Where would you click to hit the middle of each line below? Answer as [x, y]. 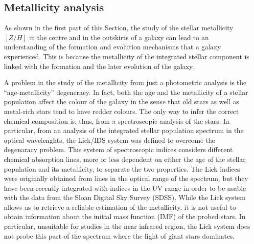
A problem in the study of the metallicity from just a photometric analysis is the [125, 82]
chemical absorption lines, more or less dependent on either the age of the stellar [125, 159]
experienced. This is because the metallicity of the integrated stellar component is [127, 56]
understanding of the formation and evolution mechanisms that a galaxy [113, 47]
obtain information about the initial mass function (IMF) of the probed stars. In [125, 216]
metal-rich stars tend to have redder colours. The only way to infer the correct [122, 111]
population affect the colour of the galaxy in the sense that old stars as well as [122, 101]
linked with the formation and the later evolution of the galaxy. [99, 66]
